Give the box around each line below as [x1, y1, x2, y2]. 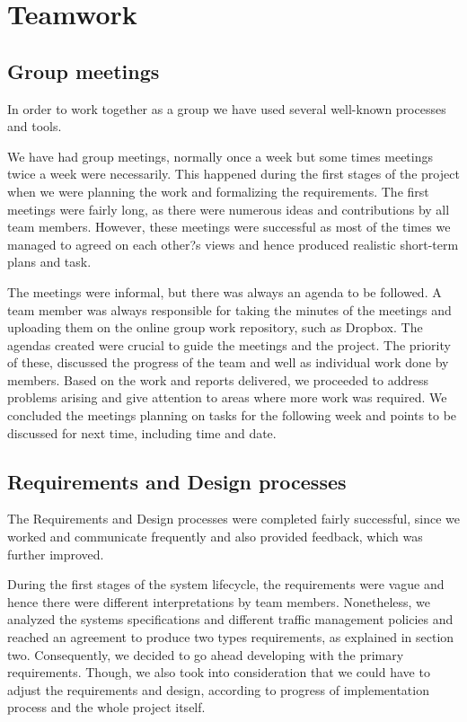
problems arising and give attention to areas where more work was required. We [7, 388, 447, 407]
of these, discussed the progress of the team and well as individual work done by [7, 353, 449, 372]
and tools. [7, 117, 62, 136]
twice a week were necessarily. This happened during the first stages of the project [7, 164, 460, 183]
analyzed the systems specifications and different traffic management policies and [7, 610, 454, 629]
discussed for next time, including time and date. [7, 423, 277, 442]
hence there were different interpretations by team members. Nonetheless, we [7, 592, 431, 611]
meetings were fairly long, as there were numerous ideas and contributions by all [7, 199, 450, 218]
